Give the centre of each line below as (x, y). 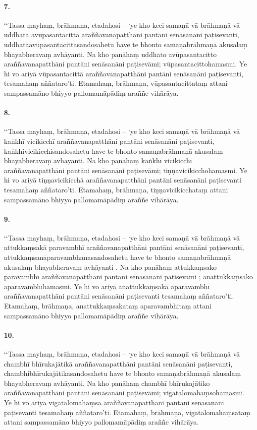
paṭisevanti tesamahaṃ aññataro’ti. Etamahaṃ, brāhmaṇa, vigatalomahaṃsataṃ (127, 412)
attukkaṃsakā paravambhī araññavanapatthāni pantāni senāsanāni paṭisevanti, (124, 247)
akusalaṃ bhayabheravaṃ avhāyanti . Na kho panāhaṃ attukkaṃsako (110, 267)
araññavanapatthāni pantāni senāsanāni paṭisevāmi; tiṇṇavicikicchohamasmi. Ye (126, 170)
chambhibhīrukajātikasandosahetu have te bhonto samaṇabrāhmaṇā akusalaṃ (123, 373)
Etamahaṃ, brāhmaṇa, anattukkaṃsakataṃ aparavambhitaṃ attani (108, 306)
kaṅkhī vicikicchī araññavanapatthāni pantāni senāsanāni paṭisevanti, (109, 141)
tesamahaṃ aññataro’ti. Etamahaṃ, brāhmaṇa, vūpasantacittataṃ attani (116, 83)
